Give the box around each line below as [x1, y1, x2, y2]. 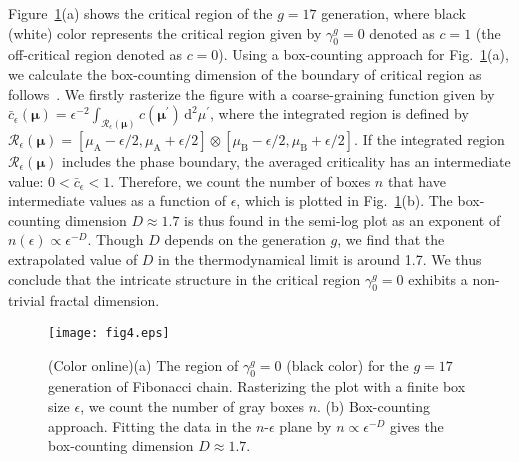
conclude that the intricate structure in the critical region [8, 268, 361, 289]
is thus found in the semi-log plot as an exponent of [184, 209, 501, 230]
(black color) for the [286, 354, 409, 375]
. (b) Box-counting [317, 396, 431, 417]
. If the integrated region [354, 129, 505, 150]
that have [387, 170, 446, 191]
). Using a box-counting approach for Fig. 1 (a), [218, 44, 509, 65]
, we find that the [337, 229, 445, 250]
